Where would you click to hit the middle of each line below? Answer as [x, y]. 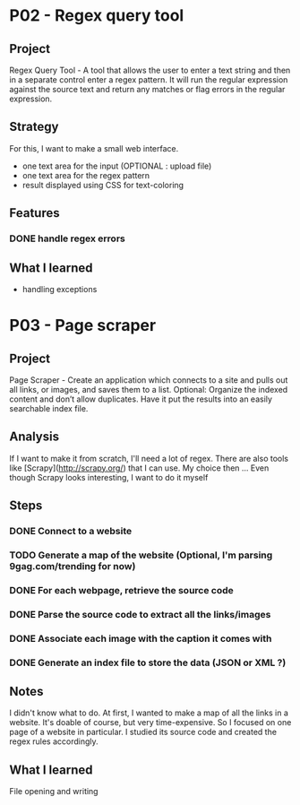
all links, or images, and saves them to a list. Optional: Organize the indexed [149, 389]
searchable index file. [49, 408]
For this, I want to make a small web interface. [94, 148]
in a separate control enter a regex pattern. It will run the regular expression [149, 80]
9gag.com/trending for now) [73, 566]
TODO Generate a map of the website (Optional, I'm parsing [141, 555]
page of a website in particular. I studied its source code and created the [143, 732]
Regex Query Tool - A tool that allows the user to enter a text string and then [150, 70]
